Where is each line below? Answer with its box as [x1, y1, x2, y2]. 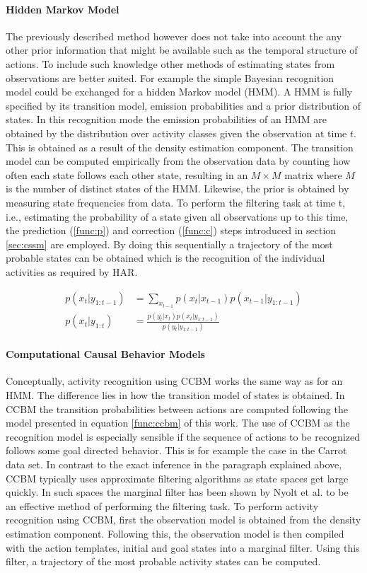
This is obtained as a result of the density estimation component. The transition [6, 139, 354, 154]
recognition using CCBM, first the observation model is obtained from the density [6, 512, 361, 527]
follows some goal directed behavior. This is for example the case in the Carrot [6, 443, 347, 458]
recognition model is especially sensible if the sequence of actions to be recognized [6, 429, 360, 444]
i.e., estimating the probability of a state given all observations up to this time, [6, 209, 349, 224]
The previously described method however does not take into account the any [6, 28, 342, 43]
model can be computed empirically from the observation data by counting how [6, 154, 351, 168]
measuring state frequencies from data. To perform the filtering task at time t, [6, 195, 346, 209]
